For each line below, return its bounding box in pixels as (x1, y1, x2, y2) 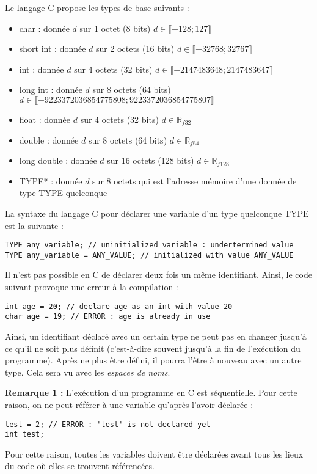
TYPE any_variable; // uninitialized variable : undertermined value (5, 241, 294, 250)
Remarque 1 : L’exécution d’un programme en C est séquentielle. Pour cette (5, 386, 297, 399)
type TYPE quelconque (19, 186, 107, 199)
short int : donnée (19, 42, 86, 55)
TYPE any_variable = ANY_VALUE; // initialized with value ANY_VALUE (5, 250, 294, 260)
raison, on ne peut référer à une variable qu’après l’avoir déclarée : (5, 398, 253, 410)
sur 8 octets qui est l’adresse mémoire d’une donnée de (92, 174, 297, 187)
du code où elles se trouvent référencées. (5, 459, 155, 472)
